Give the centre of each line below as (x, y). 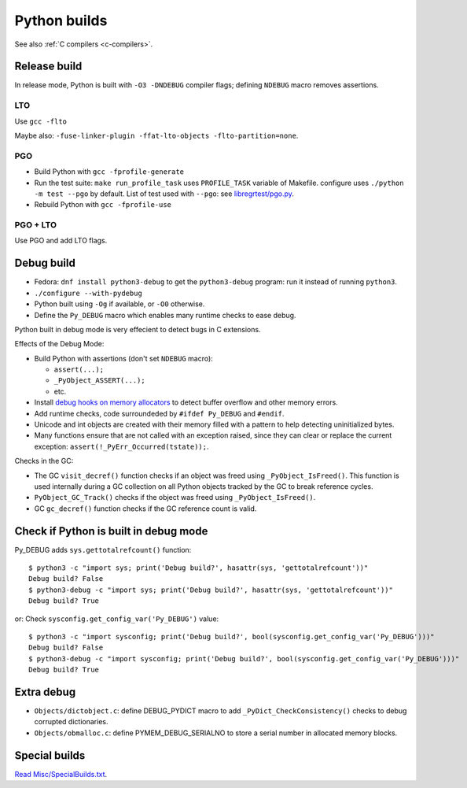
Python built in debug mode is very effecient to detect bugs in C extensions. (138, 329)
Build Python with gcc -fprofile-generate (109, 172)
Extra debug (45, 692)
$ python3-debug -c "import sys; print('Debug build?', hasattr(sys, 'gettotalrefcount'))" (211, 590)
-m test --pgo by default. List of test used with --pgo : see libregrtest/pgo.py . (164, 194)
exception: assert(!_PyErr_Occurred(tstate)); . (121, 446)
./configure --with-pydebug (88, 293)
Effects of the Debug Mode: (59, 344)
